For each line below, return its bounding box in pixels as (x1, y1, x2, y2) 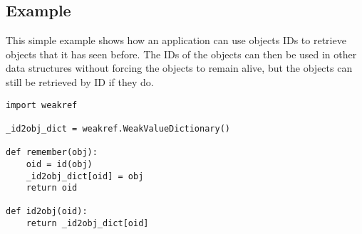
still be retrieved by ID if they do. (6, 74, 154, 89)
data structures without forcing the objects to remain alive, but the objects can (6, 60, 353, 75)
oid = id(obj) (26, 159, 93, 169)
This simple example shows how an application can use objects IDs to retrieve (6, 33, 346, 48)
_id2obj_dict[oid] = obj (26, 171, 144, 181)
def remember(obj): (6, 147, 98, 158)
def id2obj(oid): (6, 206, 88, 217)
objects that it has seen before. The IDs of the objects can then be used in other (6, 46, 357, 61)
